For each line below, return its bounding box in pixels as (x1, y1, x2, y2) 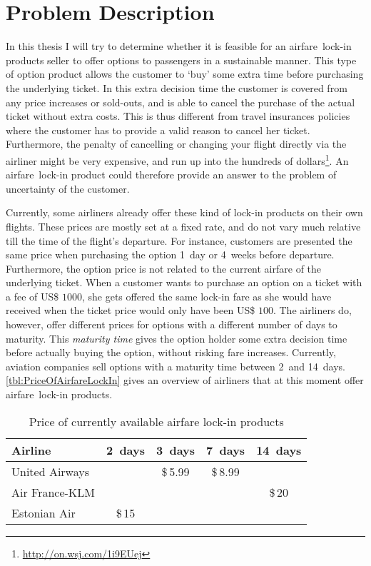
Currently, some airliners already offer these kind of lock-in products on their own (6, 205, 363, 220)
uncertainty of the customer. (6, 181, 130, 196)
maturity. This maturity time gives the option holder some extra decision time (6, 330, 347, 345)
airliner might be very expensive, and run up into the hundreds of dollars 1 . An (6, 151, 349, 168)
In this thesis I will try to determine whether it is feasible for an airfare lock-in (6, 39, 352, 54)
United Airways (11, 463, 90, 480)
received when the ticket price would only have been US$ (6, 303, 255, 318)
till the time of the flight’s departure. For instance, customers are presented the (6, 233, 352, 248)
